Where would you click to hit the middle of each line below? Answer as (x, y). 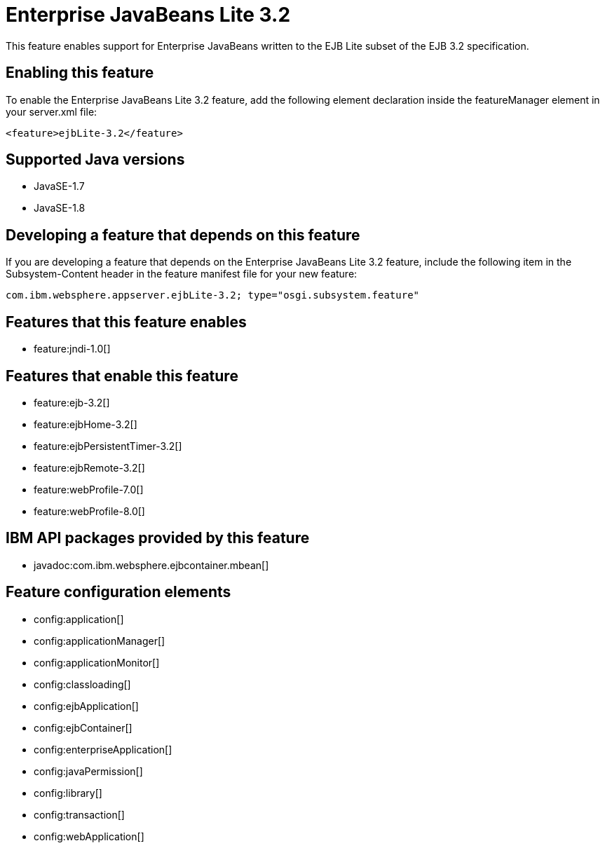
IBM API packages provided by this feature (158, 538)
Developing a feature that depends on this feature (183, 235)
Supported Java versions (95, 160)
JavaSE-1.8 (60, 208)
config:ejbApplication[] (86, 706)
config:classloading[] (82, 684)
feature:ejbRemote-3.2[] (89, 467)
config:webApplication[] (89, 836)
